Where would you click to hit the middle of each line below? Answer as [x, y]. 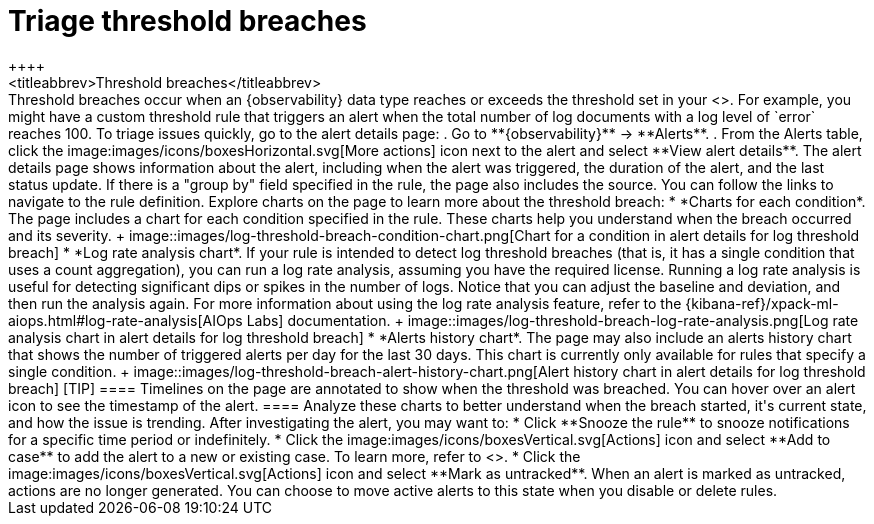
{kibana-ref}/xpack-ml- [762, 303]
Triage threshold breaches [187, 21]
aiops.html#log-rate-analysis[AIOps [125, 320]
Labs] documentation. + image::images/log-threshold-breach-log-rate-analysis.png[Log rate [552, 320]
